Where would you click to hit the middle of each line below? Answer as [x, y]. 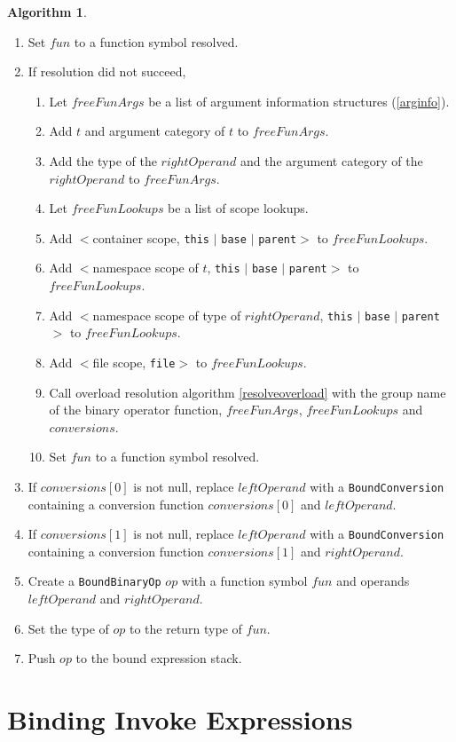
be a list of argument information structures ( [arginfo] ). [299, 101]
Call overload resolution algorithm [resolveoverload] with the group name [248, 392]
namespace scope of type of [167, 315]
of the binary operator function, [136, 410]
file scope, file [134, 362]
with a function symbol [244, 581]
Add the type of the [103, 160]
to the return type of [185, 628]
